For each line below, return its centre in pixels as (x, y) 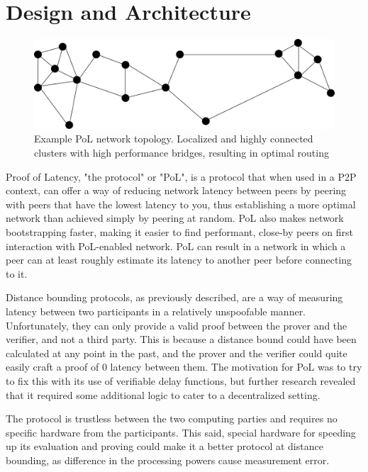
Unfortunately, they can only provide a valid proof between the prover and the (177, 325)
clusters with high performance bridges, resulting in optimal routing (182, 153)
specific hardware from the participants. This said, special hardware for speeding (181, 432)
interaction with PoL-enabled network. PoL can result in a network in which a (176, 246)
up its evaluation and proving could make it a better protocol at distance (165, 446)
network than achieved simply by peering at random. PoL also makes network (175, 218)
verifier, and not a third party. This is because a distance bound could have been (181, 339)
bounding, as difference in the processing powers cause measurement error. (168, 460)
